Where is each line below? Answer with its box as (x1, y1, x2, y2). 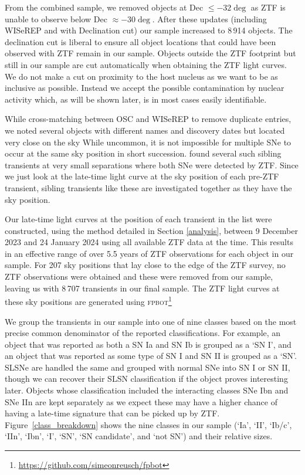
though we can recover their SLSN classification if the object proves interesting (5, 372, 288, 385)
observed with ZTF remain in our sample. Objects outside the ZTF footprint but (5, 47, 296, 59)
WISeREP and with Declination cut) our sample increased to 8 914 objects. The (5, 24, 293, 36)
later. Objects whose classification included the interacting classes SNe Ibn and (5, 384, 289, 396)
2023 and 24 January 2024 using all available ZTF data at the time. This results (5, 236, 293, 248)
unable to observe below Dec (5, 12, 107, 25)
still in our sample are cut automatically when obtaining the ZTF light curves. (5, 58, 287, 70)
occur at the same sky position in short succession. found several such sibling (5, 147, 282, 160)
